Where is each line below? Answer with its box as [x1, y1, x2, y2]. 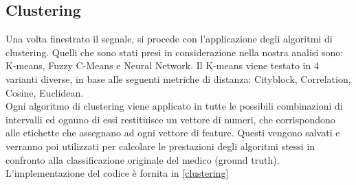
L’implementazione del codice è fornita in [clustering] [5, 166, 229, 180]
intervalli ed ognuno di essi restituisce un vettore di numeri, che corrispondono [5, 112, 335, 126]
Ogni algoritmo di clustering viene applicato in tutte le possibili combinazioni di [5, 99, 343, 113]
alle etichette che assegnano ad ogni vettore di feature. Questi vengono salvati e [5, 125, 340, 140]
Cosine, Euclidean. [5, 85, 84, 99]
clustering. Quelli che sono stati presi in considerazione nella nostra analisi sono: [5, 45, 344, 59]
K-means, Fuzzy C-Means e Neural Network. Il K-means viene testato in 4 [5, 58, 319, 73]
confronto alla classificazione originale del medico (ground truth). [5, 152, 280, 166]
